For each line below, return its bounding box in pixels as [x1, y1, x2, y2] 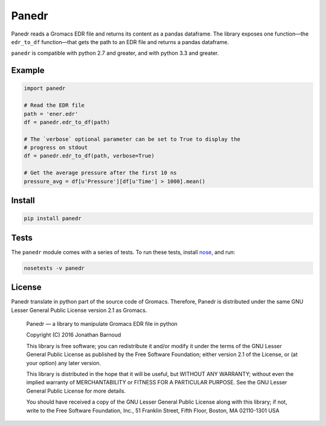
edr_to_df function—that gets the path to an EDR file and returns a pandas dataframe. [11, 38, 229, 45]
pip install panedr [24, 215, 81, 222]
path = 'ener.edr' [24, 110, 78, 117]
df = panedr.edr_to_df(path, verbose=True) [24, 153, 155, 159]
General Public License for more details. [26, 387, 126, 395]
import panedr [24, 85, 66, 92]
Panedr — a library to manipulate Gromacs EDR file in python [26, 320, 178, 327]
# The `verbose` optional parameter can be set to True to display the [24, 136, 241, 142]
